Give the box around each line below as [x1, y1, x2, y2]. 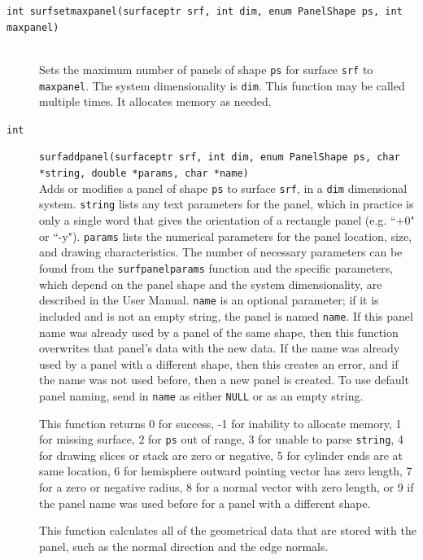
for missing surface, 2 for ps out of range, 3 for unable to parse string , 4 [39, 431, 403, 448]
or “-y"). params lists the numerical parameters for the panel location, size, [39, 227, 412, 244]
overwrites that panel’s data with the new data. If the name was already [39, 339, 400, 357]
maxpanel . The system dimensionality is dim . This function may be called [39, 77, 405, 94]
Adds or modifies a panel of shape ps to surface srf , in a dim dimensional [39, 179, 408, 196]
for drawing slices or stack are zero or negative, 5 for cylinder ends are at [39, 446, 403, 463]
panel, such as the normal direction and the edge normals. [39, 537, 329, 554]
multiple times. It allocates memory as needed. [39, 93, 272, 110]
